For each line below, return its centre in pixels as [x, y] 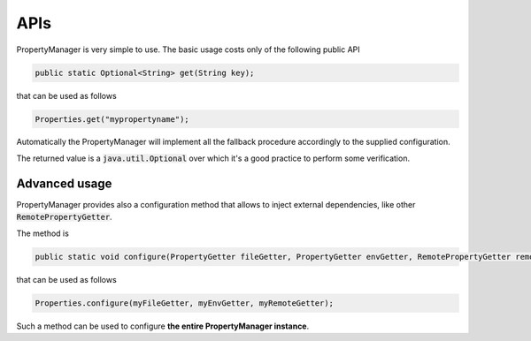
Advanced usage [64, 183]
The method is [43, 233]
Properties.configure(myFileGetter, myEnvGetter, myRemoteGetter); [185, 303]
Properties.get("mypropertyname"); [112, 119]
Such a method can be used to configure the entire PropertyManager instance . [163, 326]
